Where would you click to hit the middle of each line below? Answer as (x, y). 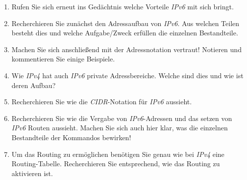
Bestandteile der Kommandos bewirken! (71, 137)
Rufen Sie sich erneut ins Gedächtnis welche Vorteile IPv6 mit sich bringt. (123, 6)
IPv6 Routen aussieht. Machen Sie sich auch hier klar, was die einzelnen (120, 128)
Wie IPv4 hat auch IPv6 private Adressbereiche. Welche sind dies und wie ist (127, 75)
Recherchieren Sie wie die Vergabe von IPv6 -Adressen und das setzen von (122, 118)
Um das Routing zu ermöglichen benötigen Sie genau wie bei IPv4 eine (118, 154)
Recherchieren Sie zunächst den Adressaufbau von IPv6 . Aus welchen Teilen (125, 23)
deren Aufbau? (34, 85)
